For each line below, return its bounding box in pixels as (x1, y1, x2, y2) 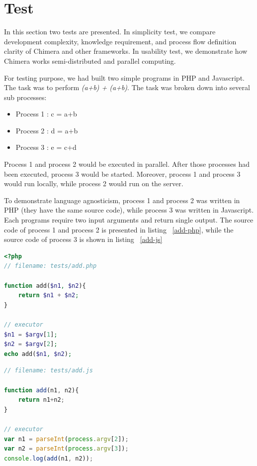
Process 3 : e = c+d (15, 142, 77, 152)
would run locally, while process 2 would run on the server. (4, 178, 183, 189)
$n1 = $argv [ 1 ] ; (4, 331, 58, 338)
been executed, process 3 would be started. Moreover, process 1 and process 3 (4, 168, 241, 179)
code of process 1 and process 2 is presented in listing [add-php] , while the (4, 224, 234, 234)
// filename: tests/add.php (4, 262, 97, 270)
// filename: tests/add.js (4, 367, 93, 374)
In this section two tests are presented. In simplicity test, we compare (4, 26, 216, 37)
